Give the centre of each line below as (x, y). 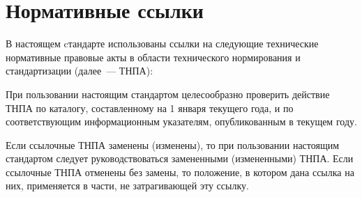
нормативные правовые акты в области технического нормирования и (153, 57)
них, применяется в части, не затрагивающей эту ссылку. (127, 186)
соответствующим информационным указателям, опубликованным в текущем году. (181, 121)
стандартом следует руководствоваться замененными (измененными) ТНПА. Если (180, 158)
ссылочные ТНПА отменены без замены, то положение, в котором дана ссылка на (180, 172)
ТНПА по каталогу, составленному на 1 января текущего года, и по (150, 108)
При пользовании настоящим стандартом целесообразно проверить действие (168, 94)
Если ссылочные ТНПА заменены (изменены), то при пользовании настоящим (173, 144)
